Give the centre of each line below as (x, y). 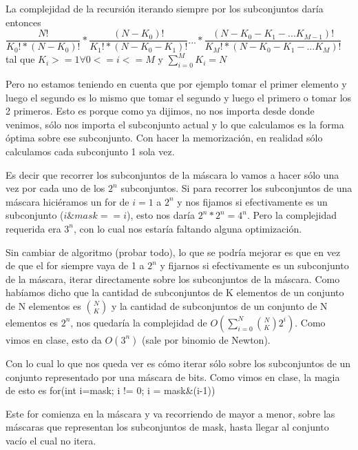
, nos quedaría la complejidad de (139, 322)
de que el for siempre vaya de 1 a (75, 265)
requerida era (33, 228)
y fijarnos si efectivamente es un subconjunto (254, 265)
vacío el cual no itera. (51, 440)
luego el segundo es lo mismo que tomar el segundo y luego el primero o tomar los (179, 97)
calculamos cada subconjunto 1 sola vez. (90, 151)
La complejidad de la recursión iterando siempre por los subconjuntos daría (165, 8)
